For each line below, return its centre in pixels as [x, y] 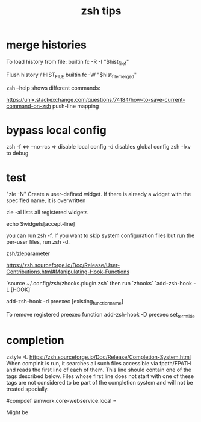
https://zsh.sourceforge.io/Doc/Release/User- [63, 265]
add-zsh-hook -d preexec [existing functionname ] [65, 302]
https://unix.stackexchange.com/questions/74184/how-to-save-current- [96, 99]
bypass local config [56, 130]
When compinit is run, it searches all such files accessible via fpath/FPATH [99, 363]
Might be [17, 412]
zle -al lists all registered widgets [47, 213]
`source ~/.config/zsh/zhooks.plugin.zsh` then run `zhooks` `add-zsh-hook [99, 284]
